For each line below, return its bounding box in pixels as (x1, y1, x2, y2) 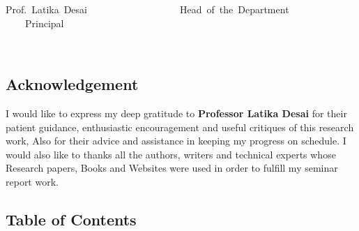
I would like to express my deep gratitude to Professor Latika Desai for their (6, 105, 347, 120)
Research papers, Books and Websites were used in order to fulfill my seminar (6, 161, 338, 175)
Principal (24, 15, 64, 30)
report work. (6, 174, 59, 188)
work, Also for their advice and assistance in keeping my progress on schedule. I (6, 133, 346, 148)
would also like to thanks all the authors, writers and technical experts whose (6, 147, 336, 161)
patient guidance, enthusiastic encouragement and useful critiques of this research (6, 119, 354, 134)
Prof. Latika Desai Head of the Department (6, 2, 289, 16)
